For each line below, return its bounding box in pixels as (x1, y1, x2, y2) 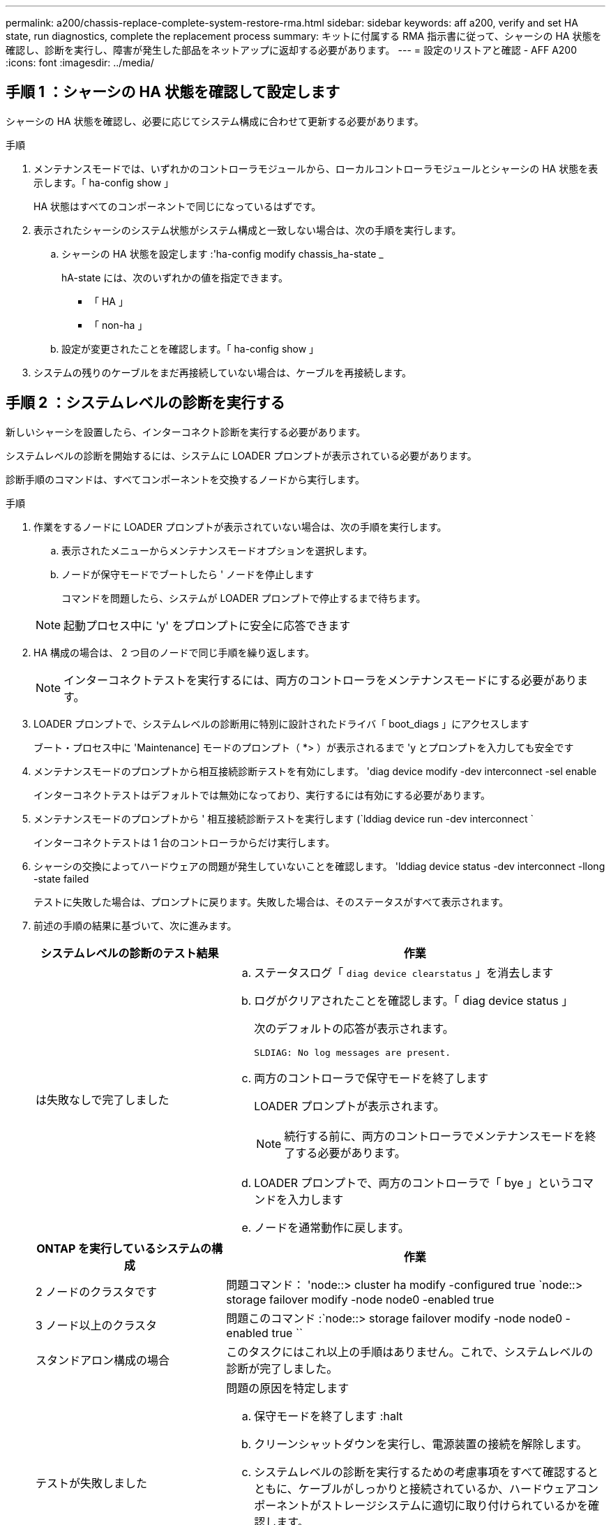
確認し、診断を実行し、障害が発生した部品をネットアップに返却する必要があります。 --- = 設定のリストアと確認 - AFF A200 (6, 44, 578, 56)
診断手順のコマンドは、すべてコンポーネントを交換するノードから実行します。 (6, 473, 365, 485)
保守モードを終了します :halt (254, 1408, 403, 1423)
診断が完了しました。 (226, 1361, 338, 1376)
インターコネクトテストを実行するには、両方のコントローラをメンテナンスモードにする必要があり (63, 672, 577, 687)
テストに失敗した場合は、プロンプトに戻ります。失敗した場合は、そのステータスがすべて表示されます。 (33, 895, 509, 908)
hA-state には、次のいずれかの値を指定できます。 (61, 271, 288, 283)
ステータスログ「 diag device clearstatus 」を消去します (254, 965, 554, 980)
